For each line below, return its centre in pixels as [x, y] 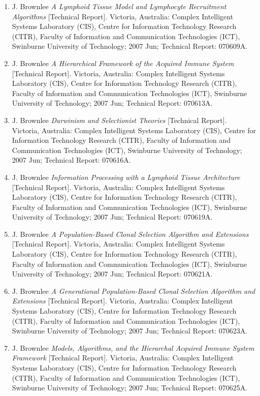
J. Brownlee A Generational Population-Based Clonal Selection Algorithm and [134, 291]
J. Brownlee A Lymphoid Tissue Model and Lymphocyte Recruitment [119, 6]
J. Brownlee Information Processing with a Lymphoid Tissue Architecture [126, 177]
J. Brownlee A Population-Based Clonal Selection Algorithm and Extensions [130, 234]
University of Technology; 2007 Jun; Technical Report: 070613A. [112, 103]
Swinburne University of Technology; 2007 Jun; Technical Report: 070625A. [130, 388]
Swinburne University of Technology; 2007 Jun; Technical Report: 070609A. [130, 46]
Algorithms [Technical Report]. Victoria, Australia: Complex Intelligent [123, 16]
